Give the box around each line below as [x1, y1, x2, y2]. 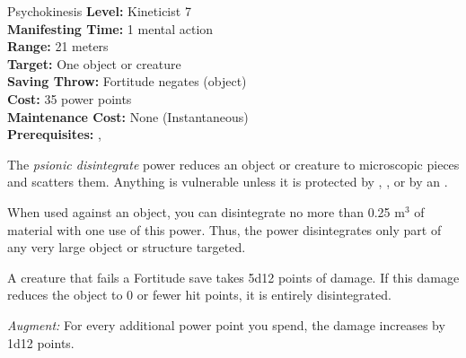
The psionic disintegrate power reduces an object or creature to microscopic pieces [7, 154, 460, 173]
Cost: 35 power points [7, 89, 132, 108]
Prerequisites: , [7, 125, 101, 144]
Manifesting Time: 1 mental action [7, 19, 214, 38]
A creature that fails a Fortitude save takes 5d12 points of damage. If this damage [7, 267, 460, 286]
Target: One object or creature [7, 54, 181, 73]
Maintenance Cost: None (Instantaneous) [7, 107, 249, 126]
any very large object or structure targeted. [7, 238, 246, 257]
